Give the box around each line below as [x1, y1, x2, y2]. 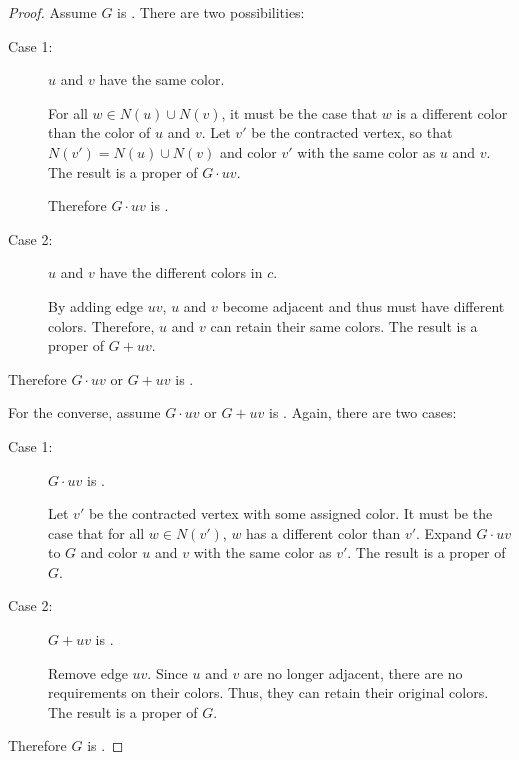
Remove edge [48, 662, 128, 683]
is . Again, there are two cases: [269, 402, 457, 423]
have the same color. [99, 69, 225, 90]
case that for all [48, 522, 145, 543]
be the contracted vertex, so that [251, 122, 453, 143]
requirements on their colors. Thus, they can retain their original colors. [48, 682, 489, 703]
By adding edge [48, 295, 144, 316]
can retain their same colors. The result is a [210, 315, 478, 336]
